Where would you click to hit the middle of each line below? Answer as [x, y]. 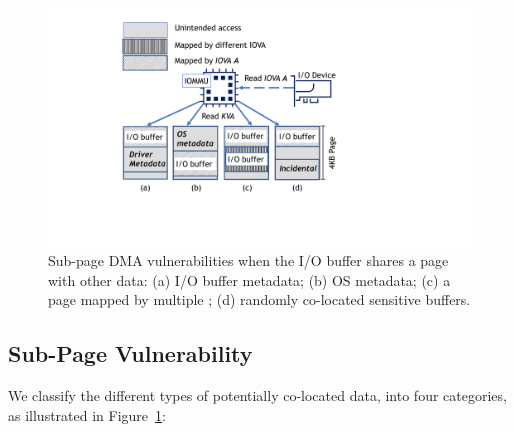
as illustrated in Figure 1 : [87, 414]
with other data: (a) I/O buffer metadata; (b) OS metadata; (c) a [249, 279]
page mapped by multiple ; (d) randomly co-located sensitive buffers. [259, 299]
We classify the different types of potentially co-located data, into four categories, [257, 395]
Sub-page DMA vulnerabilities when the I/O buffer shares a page [248, 260]
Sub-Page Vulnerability [130, 353]
